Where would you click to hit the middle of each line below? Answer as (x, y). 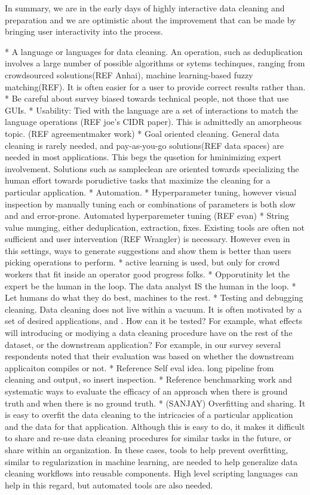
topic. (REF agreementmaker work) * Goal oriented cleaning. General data (142, 133)
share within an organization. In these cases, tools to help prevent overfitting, (147, 449)
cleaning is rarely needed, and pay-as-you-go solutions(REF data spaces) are (145, 145)
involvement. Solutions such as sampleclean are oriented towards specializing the (152, 168)
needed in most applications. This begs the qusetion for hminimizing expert (143, 157)
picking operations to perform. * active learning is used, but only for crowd (142, 262)
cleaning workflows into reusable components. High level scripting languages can (151, 473)
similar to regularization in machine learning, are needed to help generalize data (151, 461)
